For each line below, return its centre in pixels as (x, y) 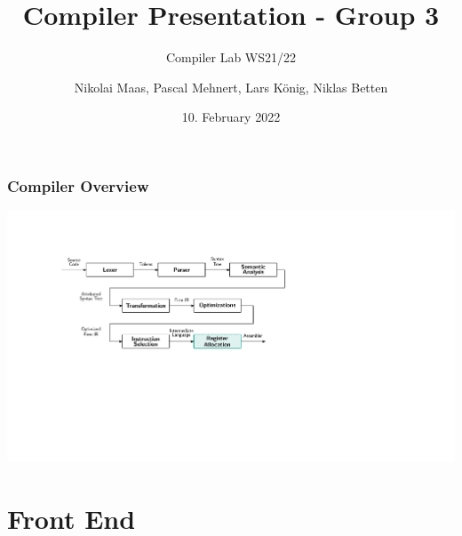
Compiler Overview (78, 185)
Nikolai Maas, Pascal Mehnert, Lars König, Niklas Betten (231, 87)
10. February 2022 (231, 117)
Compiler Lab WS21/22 (231, 57)
